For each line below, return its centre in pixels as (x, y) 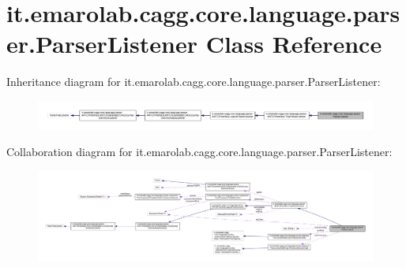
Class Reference (294, 44)
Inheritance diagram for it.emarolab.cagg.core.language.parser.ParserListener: (194, 82)
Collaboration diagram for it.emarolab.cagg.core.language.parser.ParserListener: (199, 152)
